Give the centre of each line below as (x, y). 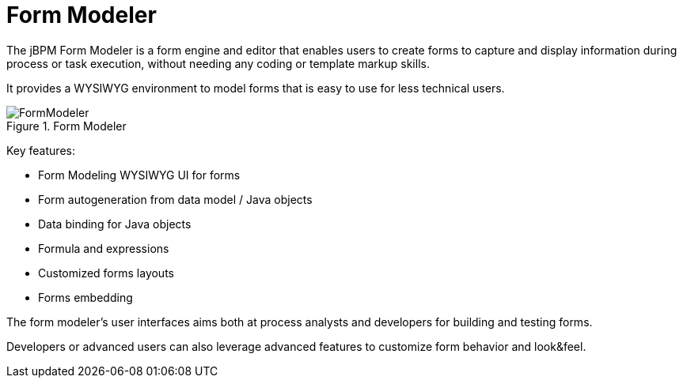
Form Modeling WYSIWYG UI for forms (139, 175)
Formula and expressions (104, 248)
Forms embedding (85, 297)
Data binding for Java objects (115, 224)
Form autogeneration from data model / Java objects (175, 199)
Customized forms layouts (106, 273)
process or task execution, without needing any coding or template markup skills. (218, 63)
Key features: (41, 150)
